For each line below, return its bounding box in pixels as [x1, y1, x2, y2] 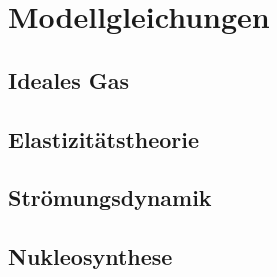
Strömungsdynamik [8, 182, 212, 213]
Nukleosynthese [8, 241, 173, 272]
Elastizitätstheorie [8, 123, 200, 154]
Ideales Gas [8, 64, 129, 95]
